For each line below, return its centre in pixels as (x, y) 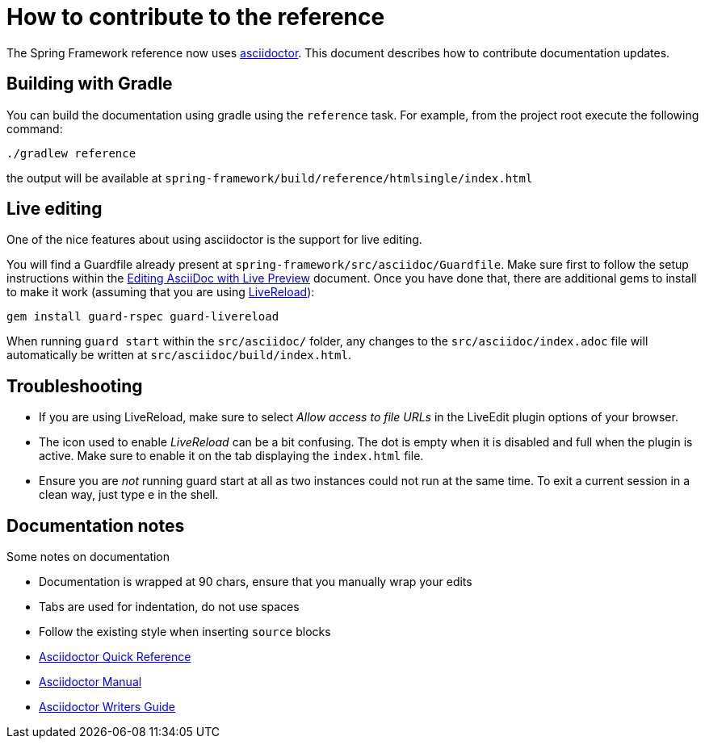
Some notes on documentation (88, 557)
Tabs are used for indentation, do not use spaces (169, 607)
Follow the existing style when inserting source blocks (185, 632)
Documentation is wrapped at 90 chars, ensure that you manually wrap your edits (256, 582)
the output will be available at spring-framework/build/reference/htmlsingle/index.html (270, 178)
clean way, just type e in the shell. (129, 495)
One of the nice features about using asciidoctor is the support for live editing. (214, 240)
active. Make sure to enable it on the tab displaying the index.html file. (231, 456)
